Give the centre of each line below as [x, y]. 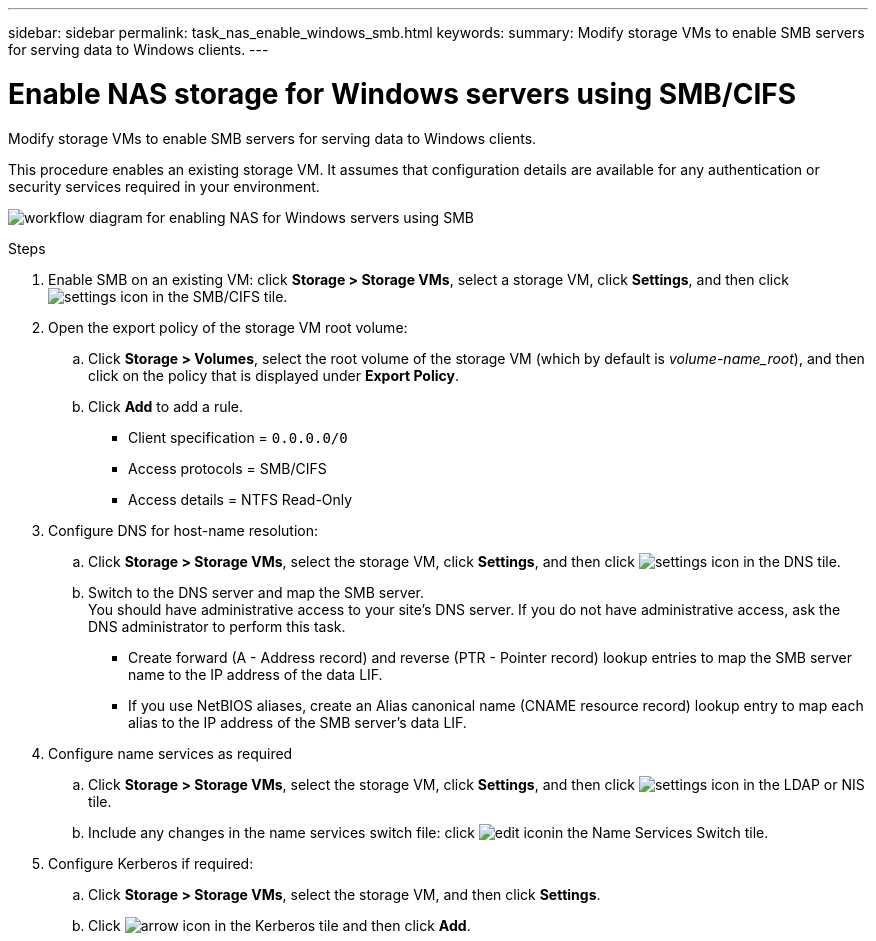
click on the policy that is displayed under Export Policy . [273, 375]
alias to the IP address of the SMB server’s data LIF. [297, 722]
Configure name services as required [170, 753]
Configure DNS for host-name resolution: [183, 530]
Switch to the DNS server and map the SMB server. [256, 592]
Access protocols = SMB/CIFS [227, 468]
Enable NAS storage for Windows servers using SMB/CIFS [402, 93]
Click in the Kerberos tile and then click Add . [279, 925]
